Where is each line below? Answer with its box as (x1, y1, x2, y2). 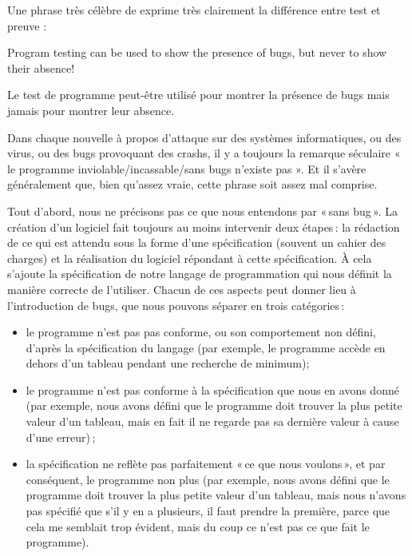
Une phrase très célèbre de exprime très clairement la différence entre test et (7, 2, 381, 18)
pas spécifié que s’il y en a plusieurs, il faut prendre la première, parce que (26, 502, 390, 519)
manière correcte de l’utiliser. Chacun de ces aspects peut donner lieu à (7, 280, 356, 297)
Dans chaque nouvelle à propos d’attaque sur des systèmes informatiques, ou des (7, 129, 402, 145)
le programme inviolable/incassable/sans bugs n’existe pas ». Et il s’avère (7, 160, 366, 177)
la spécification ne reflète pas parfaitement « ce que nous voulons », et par (26, 455, 386, 472)
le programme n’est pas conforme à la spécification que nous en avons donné (26, 381, 399, 398)
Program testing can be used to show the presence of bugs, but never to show (7, 44, 387, 61)
